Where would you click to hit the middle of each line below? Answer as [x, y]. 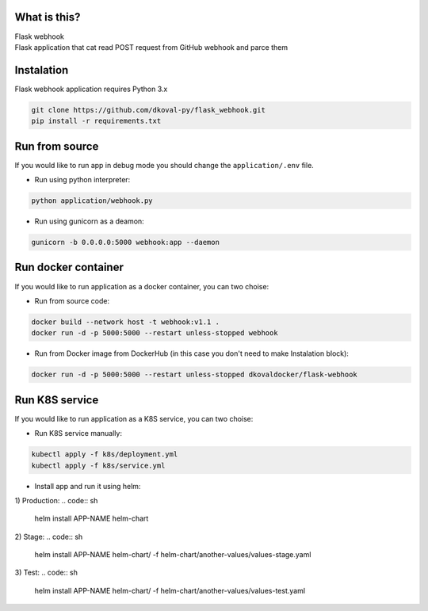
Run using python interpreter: [82, 180]
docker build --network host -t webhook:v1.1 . [125, 322]
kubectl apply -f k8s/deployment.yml [105, 454]
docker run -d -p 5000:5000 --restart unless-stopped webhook [155, 333]
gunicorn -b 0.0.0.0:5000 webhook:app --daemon [125, 242]
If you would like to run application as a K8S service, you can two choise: [134, 418]
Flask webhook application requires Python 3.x [91, 89]
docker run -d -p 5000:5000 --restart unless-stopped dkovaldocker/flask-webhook [195, 375]
